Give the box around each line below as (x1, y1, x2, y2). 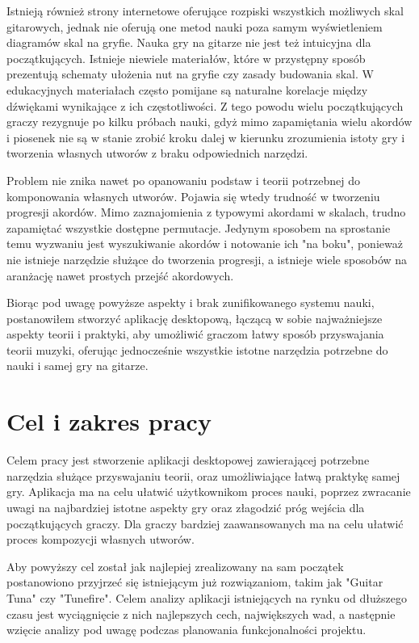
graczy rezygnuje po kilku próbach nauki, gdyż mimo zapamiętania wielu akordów (6, 113, 413, 130)
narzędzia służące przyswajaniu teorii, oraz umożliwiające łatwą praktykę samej (6, 467, 400, 484)
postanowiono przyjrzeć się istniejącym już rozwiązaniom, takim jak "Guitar (6, 574, 383, 590)
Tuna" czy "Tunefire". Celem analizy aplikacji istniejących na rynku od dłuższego (6, 589, 407, 606)
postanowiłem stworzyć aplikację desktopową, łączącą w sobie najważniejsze (6, 309, 383, 326)
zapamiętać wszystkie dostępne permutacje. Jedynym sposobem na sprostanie (6, 219, 391, 236)
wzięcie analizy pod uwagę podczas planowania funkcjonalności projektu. (6, 621, 367, 638)
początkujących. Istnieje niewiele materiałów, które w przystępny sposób (6, 49, 366, 66)
